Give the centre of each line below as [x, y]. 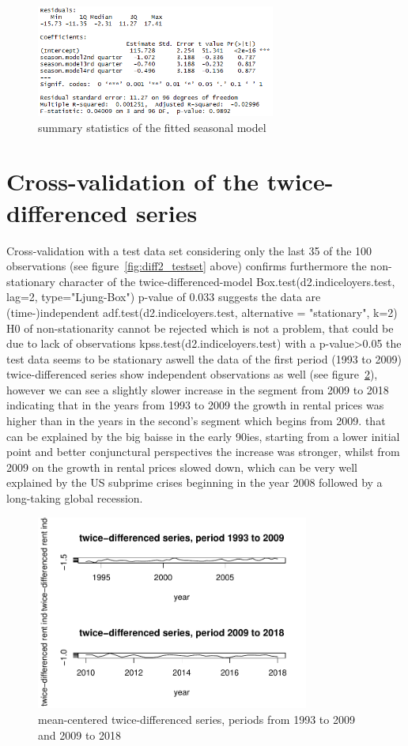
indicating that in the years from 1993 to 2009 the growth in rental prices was [195, 405]
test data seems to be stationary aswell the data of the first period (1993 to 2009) [204, 358]
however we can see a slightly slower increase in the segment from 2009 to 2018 [198, 389]
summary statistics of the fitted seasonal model [152, 127]
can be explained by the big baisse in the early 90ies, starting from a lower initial [203, 436]
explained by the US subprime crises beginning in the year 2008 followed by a [195, 482]
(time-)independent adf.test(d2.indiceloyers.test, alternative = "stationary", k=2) [202, 312]
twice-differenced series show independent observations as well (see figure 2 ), [192, 374]
